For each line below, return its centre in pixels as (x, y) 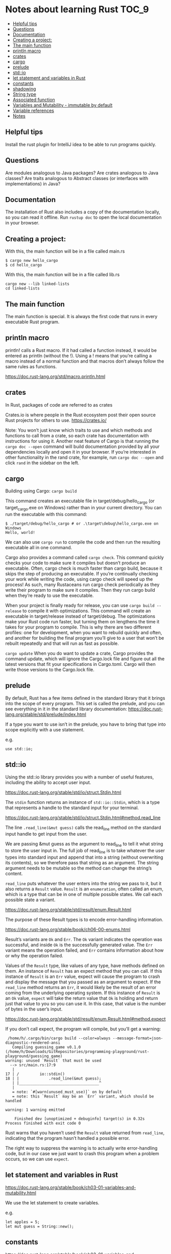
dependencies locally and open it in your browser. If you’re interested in (81, 452)
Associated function (34, 99)
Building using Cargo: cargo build (41, 491)
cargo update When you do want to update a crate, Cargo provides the (79, 654)
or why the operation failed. (34, 956)
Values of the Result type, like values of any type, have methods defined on (85, 966)
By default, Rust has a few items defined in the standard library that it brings (85, 698)
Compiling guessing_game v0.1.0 (46, 1047)
